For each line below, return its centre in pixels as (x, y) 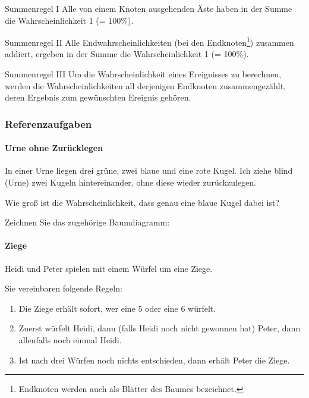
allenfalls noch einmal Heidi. (70, 340)
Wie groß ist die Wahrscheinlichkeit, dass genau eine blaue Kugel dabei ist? (142, 202)
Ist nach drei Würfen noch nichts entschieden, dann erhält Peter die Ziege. (154, 360)
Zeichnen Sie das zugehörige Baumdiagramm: (87, 222)
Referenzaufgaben (48, 123)
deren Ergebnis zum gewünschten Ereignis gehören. (98, 97)
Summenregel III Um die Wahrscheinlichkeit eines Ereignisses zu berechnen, (143, 74)
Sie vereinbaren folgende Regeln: (64, 288)
